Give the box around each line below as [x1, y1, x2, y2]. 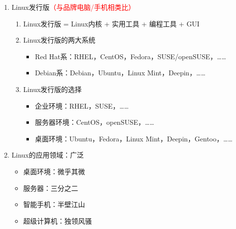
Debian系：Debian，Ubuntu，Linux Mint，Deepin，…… [35, 68, 206, 78]
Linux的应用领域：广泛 [11, 150, 84, 160]
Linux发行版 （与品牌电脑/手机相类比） [11, 2, 136, 12]
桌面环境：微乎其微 [23, 166, 85, 176]
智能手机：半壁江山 [23, 199, 85, 209]
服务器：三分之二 [23, 183, 78, 193]
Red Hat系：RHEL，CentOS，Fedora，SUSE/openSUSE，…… [35, 51, 226, 61]
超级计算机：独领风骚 [23, 215, 92, 226]
